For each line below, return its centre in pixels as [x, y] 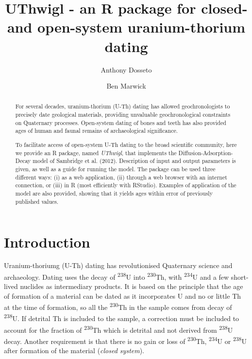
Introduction [47, 242]
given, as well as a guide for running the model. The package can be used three [115, 169]
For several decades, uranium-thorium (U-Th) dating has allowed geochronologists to [123, 106]
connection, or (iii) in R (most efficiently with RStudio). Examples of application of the [126, 185]
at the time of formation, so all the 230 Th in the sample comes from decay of [118, 306]
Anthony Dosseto [126, 69]
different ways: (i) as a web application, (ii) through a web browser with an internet [121, 177]
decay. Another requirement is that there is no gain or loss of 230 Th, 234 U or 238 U [125, 340]
